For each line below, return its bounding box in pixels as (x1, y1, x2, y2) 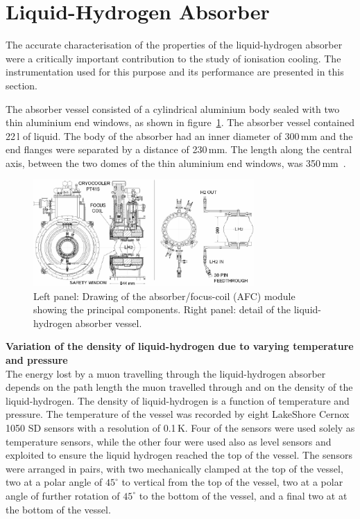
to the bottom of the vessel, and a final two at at (139, 488, 348, 502)
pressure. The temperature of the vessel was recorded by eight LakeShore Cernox (6, 407, 350, 421)
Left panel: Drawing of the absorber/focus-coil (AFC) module (33, 288, 295, 303)
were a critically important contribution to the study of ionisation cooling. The (6, 51, 341, 65)
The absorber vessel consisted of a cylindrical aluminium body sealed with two (6, 101, 340, 116)
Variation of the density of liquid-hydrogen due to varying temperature (6, 339, 354, 353)
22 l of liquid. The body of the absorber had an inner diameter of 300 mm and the (6, 128, 353, 143)
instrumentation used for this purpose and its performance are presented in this (6, 64, 344, 79)
